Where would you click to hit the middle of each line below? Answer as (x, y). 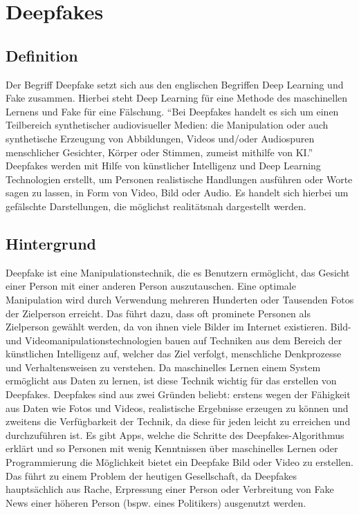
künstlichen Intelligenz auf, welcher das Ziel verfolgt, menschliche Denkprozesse (174, 354)
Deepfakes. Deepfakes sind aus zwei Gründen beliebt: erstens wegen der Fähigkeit (178, 394)
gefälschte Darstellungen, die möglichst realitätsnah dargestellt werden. (156, 206)
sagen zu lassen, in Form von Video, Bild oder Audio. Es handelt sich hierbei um (177, 193)
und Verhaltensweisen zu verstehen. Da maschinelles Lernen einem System (163, 367)
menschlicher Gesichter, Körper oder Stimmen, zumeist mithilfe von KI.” (159, 152)
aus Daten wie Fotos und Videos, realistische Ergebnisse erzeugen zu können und (177, 408)
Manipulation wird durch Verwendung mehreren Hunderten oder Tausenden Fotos (180, 299)
